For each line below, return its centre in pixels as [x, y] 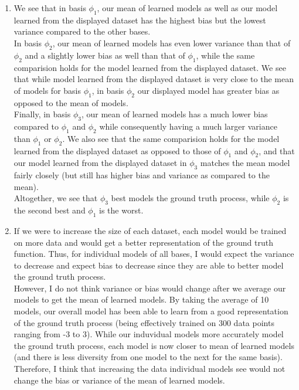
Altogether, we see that [56, 198]
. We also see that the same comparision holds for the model [171, 138]
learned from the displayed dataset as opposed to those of [117, 150]
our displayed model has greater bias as [208, 90]
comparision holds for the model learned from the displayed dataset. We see [150, 67]
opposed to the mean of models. [71, 102]
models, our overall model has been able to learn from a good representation [151, 311]
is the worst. [121, 210]
